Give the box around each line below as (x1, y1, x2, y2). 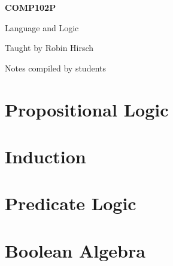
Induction (5, 144, 86, 168)
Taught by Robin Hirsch (5, 41, 94, 54)
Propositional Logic (5, 97, 169, 121)
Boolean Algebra (5, 238, 145, 262)
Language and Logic (5, 21, 79, 34)
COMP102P (5, 1, 56, 13)
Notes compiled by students (5, 61, 106, 74)
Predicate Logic (5, 191, 136, 216)
